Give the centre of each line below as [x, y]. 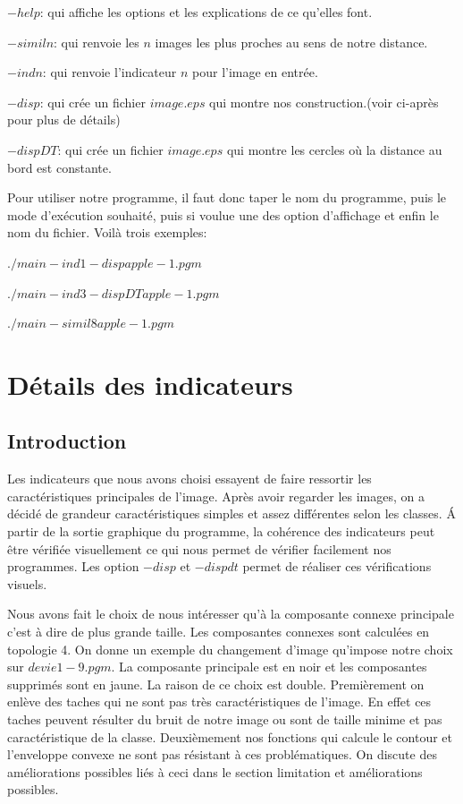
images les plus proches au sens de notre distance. [291, 42]
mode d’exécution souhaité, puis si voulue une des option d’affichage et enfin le [223, 214]
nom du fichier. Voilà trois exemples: [107, 232]
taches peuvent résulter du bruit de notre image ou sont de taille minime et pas [225, 719]
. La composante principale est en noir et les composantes [269, 667]
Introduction [67, 441]
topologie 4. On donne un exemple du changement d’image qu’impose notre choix [230, 649]
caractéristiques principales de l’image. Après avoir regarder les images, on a [216, 496]
